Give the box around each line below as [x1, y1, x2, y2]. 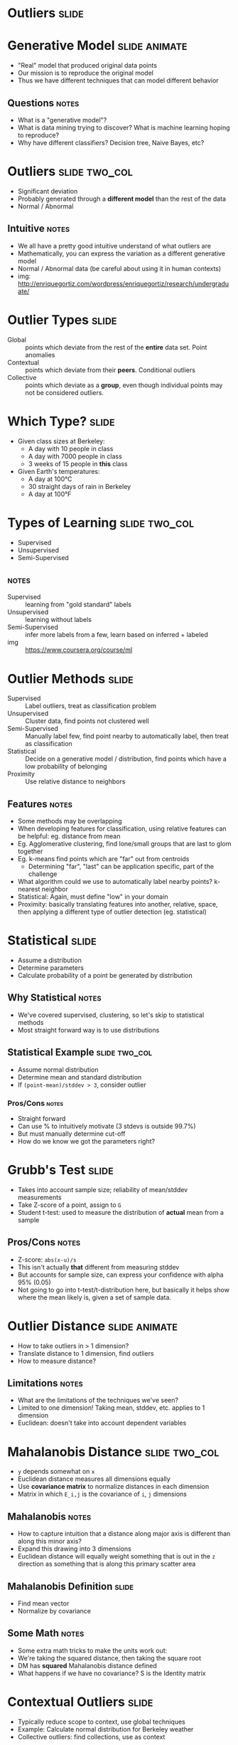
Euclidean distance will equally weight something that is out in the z [17, 1552, 215, 1561]
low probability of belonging [25, 762, 108, 771]
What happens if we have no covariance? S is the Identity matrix [17, 1669, 206, 1677]
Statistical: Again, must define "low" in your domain [17, 892, 168, 901]
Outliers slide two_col [7, 164, 134, 179]
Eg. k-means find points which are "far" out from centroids [17, 855, 190, 863]
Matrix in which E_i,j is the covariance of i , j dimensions [17, 1490, 187, 1499]
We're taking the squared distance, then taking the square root [17, 1653, 201, 1662]
